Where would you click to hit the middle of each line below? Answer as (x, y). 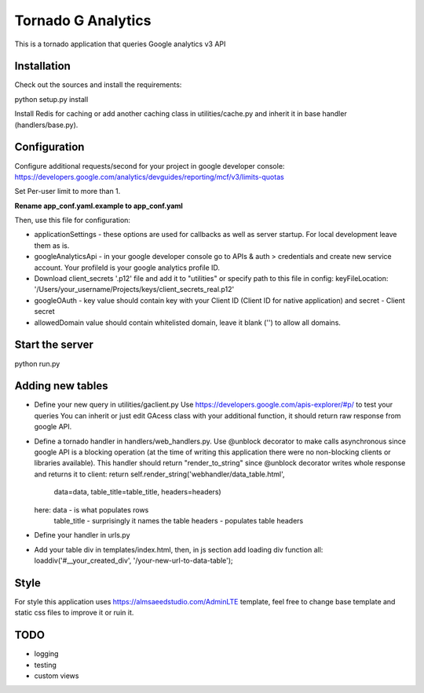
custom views (57, 676)
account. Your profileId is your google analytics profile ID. (127, 268)
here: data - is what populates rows (91, 509)
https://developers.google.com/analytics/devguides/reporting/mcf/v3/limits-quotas (149, 177)
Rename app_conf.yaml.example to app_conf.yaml (99, 206)
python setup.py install (51, 99)
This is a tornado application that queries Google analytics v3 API (120, 44)
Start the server (54, 345)
